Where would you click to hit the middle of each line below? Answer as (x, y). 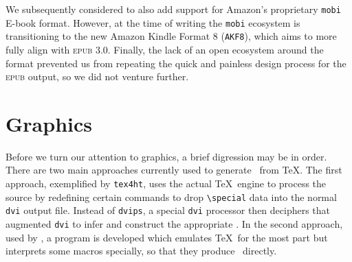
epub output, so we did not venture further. (97, 76)
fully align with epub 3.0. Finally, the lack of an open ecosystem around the (165, 49)
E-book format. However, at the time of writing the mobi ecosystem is (153, 22)
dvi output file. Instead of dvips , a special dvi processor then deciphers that (168, 210)
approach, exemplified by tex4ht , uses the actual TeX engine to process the (166, 183)
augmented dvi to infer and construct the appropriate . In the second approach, (174, 224)
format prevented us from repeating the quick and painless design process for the (176, 63)
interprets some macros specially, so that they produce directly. (141, 251)
